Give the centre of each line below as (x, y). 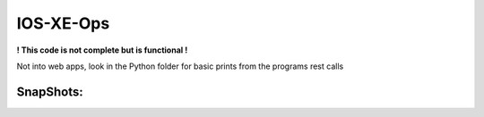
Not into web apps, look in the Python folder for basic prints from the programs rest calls (180, 66)
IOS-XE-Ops (63, 23)
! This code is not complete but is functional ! (102, 50)
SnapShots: (50, 92)
